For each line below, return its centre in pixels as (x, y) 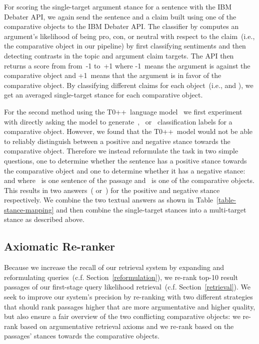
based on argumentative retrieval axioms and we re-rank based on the (127, 326)
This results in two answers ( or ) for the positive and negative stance (112, 190)
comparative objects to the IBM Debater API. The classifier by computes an (121, 26)
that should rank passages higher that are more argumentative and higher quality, (130, 306)
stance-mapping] (29, 209)
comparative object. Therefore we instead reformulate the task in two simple (121, 151)
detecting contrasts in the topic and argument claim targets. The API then (119, 55)
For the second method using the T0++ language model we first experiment (123, 111)
